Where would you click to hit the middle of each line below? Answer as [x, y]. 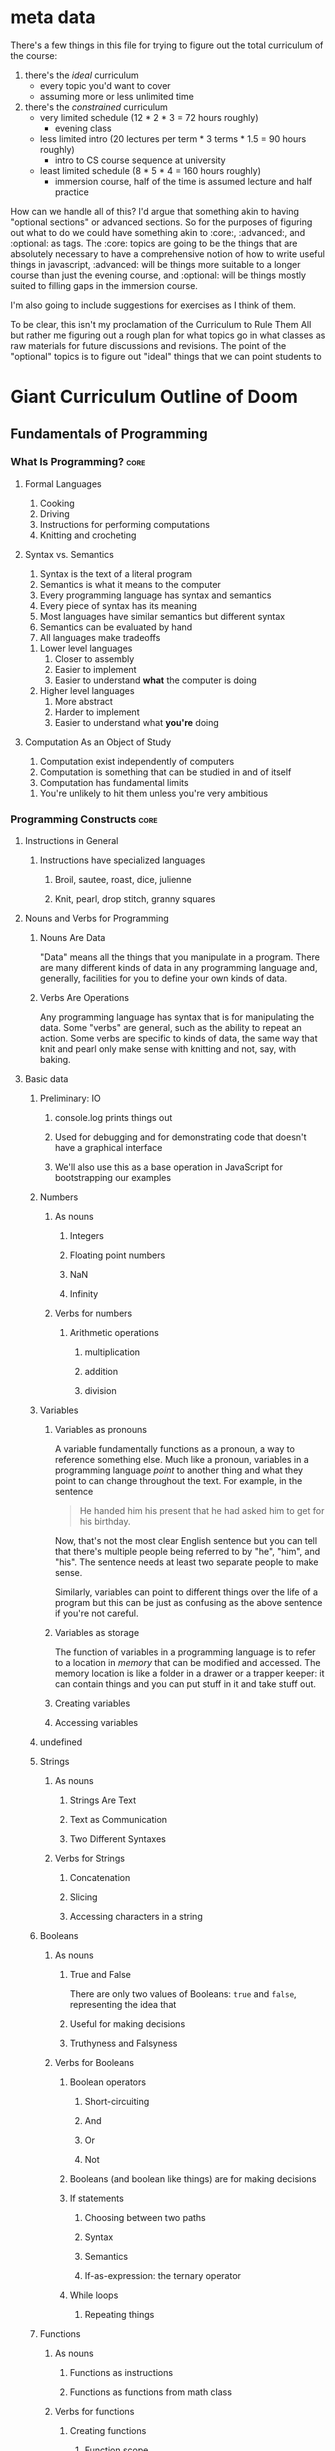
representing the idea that [123, 2005]
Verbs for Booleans [94, 2063]
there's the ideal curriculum [82, 75]
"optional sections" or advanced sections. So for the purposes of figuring [161, 222]
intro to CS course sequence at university [140, 160]
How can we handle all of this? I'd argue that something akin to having [155, 211]
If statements [97, 2198]
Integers [87, 1236]
